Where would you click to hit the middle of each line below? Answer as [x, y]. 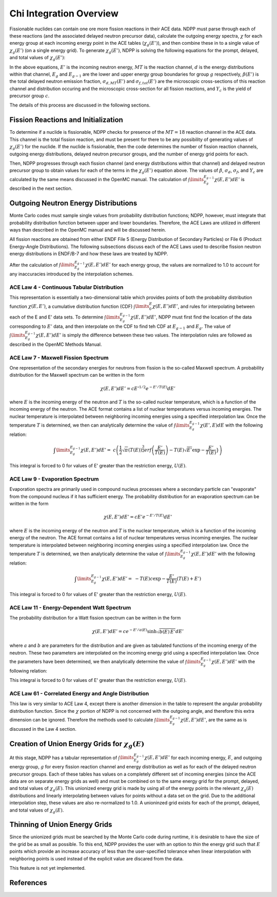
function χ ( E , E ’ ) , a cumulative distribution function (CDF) [71, 306]
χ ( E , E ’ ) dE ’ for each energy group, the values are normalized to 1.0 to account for [172, 265]
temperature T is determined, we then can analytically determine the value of [91, 425]
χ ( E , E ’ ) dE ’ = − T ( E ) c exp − [134, 578]
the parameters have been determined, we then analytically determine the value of [97, 662]
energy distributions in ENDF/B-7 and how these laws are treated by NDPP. [89, 254]
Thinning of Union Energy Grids [61, 825]
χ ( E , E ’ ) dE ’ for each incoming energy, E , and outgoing [203, 758]
